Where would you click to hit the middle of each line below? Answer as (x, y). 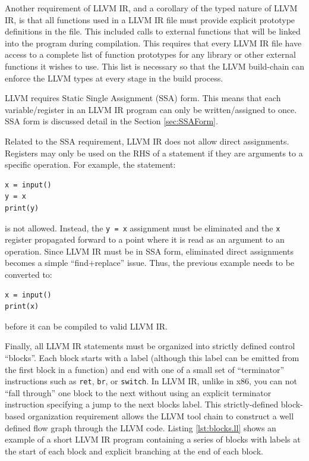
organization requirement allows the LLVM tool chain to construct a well (161, 415)
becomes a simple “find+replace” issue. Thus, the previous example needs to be (150, 263)
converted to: (29, 274)
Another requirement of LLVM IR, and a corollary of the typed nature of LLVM (151, 8)
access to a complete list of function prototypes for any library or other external (150, 54)
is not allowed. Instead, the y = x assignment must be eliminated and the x (143, 228)
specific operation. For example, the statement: (90, 164)
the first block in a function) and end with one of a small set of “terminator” (145, 369)
